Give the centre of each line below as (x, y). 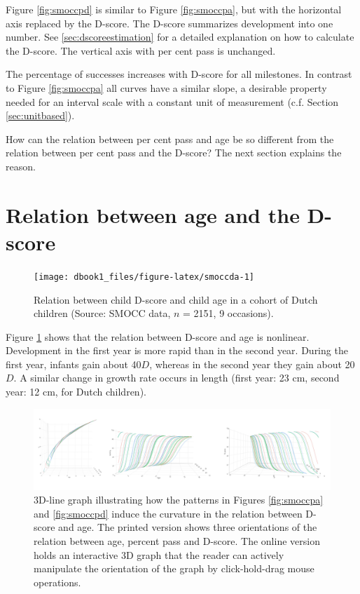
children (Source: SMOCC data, (102, 313)
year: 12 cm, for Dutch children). (76, 392)
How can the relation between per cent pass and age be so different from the (170, 139)
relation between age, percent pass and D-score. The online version (177, 540)
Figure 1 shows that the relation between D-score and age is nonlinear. (158, 336)
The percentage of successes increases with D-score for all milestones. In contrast (179, 74)
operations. (57, 582)
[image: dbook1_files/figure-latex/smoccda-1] (144, 277)
